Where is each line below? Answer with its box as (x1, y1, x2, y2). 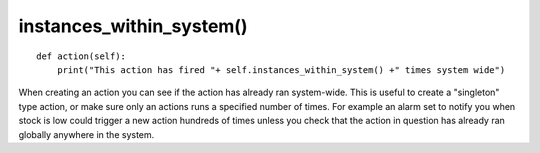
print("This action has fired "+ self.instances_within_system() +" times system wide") (56, 64, 506, 75)
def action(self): (36, 50, 127, 62)
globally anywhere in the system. (18, 128, 155, 140)
